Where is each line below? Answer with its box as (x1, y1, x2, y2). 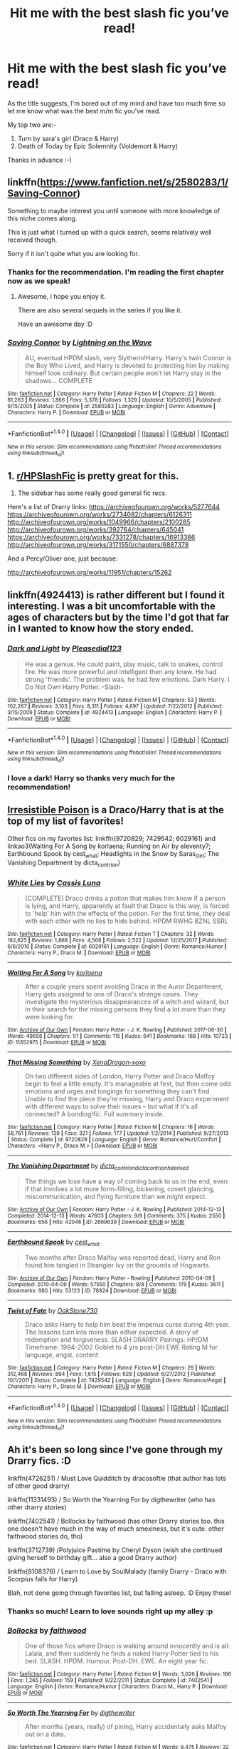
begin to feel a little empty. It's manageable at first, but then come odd (24, 1079, 231, 1088)
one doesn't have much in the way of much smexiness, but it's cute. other (7, 1524, 224, 1533)
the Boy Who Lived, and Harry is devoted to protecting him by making (24, 362, 230, 370)
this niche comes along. (7, 214, 78, 223)
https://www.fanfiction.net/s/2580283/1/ (40, 176, 229, 188)
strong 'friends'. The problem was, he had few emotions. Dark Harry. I (24, 675, 230, 683)
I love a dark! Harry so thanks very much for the (7, 772, 176, 782)
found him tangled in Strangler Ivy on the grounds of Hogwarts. (24, 1261, 211, 1270)
